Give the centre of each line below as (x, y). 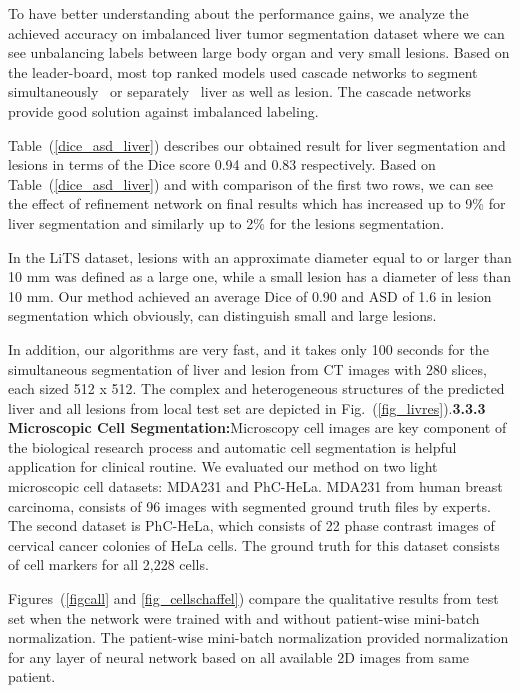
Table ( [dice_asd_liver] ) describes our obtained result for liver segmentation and (257, 144)
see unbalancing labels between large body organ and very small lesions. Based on (259, 52)
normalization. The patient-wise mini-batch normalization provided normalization (258, 637)
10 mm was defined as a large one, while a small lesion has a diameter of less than (259, 276)
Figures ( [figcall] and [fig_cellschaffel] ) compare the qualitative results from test (253, 598)
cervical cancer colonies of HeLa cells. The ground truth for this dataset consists (254, 544)
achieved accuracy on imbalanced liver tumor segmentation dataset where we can (256, 32)
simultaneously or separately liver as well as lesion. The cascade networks (240, 91)
